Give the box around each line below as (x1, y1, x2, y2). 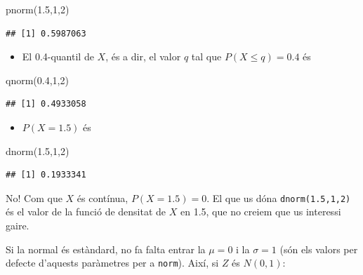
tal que (191, 49, 222, 64)
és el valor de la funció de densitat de (6, 204, 166, 219)
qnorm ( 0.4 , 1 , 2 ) (6, 72, 69, 87)
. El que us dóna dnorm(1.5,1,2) (206, 190, 351, 205)
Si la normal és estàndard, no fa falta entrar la (6, 241, 206, 256)
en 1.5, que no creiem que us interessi (180, 204, 341, 219)
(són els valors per (279, 241, 358, 256)
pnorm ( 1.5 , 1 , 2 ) (6, 2, 70, 16)
